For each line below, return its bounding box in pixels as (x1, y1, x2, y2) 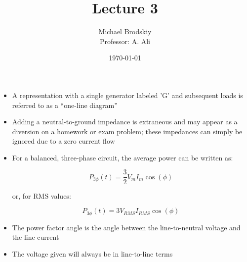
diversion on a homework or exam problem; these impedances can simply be (12, 126, 243, 136)
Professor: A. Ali (100, 36, 150, 46)
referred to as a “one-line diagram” (12, 100, 118, 110)
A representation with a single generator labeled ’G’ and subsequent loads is (12, 90, 243, 100)
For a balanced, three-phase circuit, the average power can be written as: (12, 152, 233, 162)
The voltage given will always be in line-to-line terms (12, 248, 173, 259)
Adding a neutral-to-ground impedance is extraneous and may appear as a (12, 116, 238, 127)
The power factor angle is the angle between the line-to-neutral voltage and (12, 222, 241, 232)
